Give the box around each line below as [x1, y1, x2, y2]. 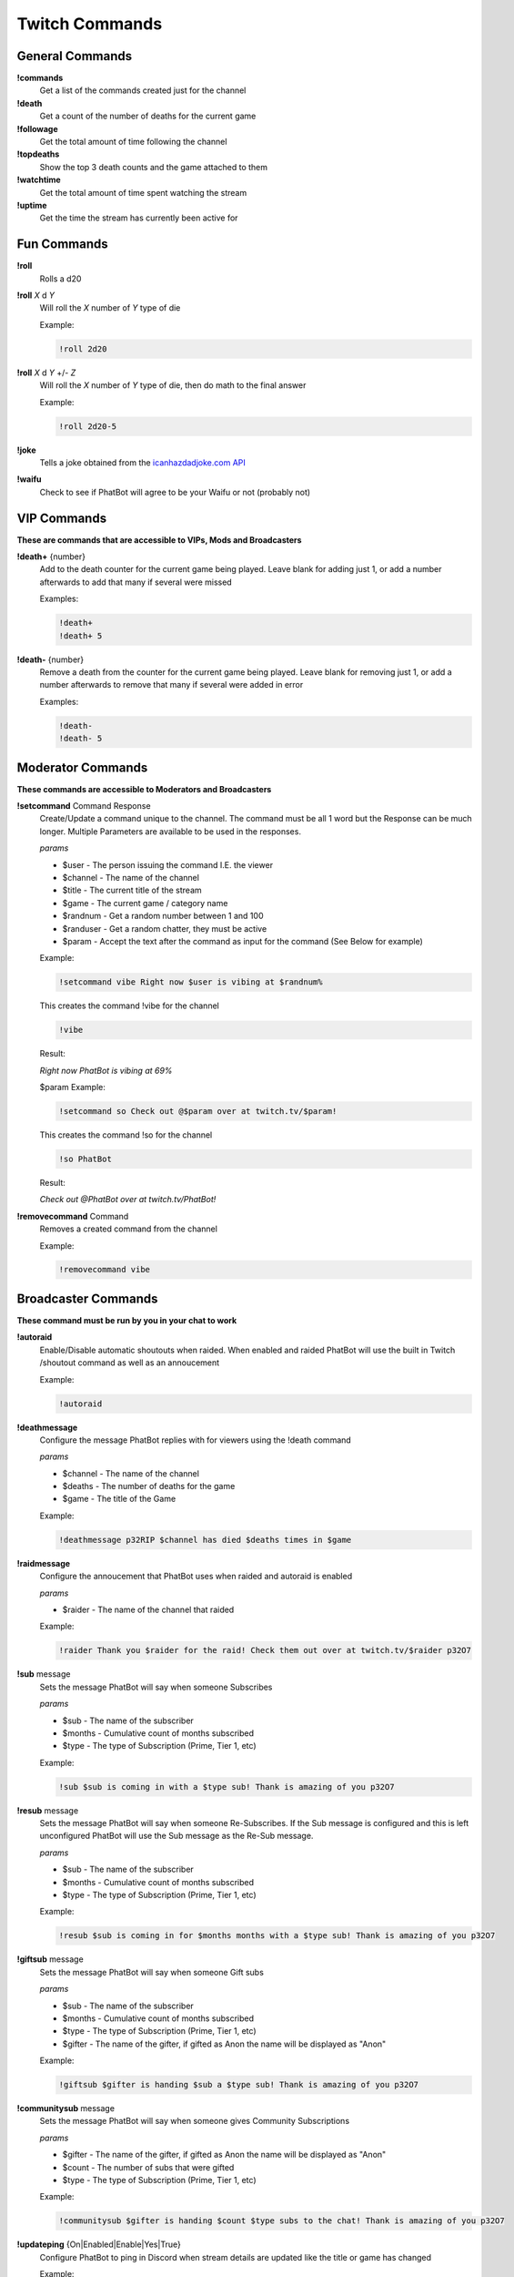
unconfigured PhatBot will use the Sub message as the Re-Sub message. [39, 1831, 314, 1842]
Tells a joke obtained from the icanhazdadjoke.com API [39, 456, 246, 468]
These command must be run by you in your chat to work [16, 1314, 237, 1325]
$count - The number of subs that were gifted [62, 2161, 235, 2172]
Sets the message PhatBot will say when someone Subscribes [39, 1681, 273, 1692]
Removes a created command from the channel [39, 1223, 218, 1234]
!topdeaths [16, 148, 60, 159]
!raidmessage [16, 1557, 71, 1568]
